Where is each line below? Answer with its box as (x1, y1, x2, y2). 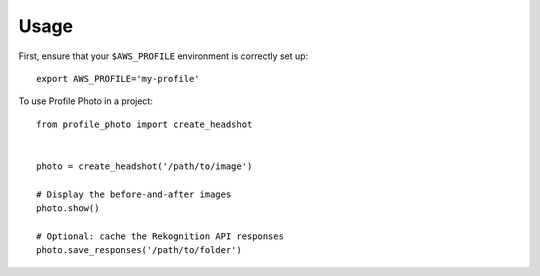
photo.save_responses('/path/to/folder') (36, 245, 242, 256)
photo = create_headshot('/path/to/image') (36, 160, 253, 172)
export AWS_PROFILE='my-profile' (36, 73, 200, 84)
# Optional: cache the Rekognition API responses (36, 230, 285, 242)
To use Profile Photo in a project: (18, 95, 154, 107)
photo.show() (36, 203, 100, 214)
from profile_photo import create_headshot (36, 118, 253, 130)
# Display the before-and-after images (36, 188, 232, 200)
